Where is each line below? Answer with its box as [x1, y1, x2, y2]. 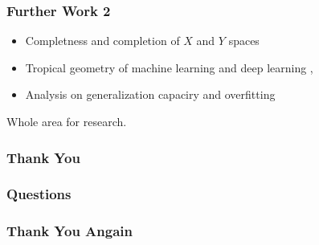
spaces [228, 32, 260, 49]
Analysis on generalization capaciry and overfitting [25, 86, 276, 103]
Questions [6, 184, 72, 204]
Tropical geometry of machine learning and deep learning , [25, 59, 313, 76]
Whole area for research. [6, 113, 127, 129]
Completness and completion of [25, 32, 180, 49]
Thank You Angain [6, 221, 133, 241]
